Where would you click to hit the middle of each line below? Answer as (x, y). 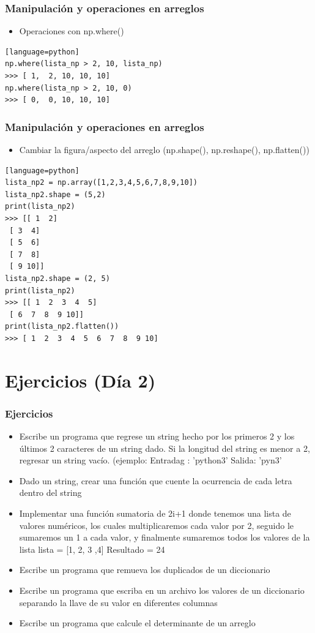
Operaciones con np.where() (72, 31)
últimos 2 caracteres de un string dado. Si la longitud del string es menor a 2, (165, 448)
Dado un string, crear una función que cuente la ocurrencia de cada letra (156, 480)
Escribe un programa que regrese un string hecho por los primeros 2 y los (157, 436)
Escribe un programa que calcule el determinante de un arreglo (137, 623)
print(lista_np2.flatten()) (62, 327)
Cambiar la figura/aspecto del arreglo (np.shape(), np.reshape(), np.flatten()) (164, 149)
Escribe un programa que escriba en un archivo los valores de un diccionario (162, 590)
